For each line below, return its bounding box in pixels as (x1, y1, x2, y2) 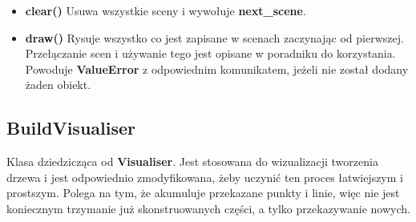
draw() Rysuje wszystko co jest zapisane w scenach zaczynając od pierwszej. (25, 29, 404, 46)
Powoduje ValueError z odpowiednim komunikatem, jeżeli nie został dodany (25, 60, 409, 77)
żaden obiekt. (25, 76, 91, 93)
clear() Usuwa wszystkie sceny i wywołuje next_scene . (25, 2, 306, 18)
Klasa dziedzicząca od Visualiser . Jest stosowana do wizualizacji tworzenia (6, 153, 378, 170)
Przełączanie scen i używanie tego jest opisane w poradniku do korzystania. (25, 45, 396, 62)
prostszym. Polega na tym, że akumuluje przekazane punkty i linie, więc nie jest (6, 184, 400, 201)
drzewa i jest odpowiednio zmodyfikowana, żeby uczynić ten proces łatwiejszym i (6, 168, 403, 185)
